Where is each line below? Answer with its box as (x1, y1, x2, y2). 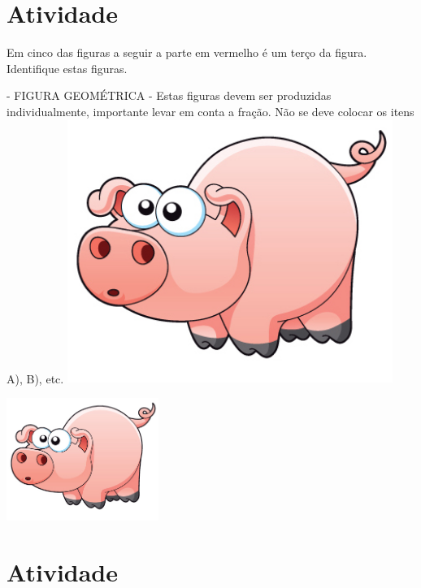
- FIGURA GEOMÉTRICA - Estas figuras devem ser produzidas (7, 87, 332, 104)
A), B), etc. (7, 370, 64, 387)
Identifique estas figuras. (7, 59, 128, 76)
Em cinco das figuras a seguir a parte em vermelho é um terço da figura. (7, 44, 367, 61)
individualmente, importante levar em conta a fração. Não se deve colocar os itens (7, 102, 414, 119)
